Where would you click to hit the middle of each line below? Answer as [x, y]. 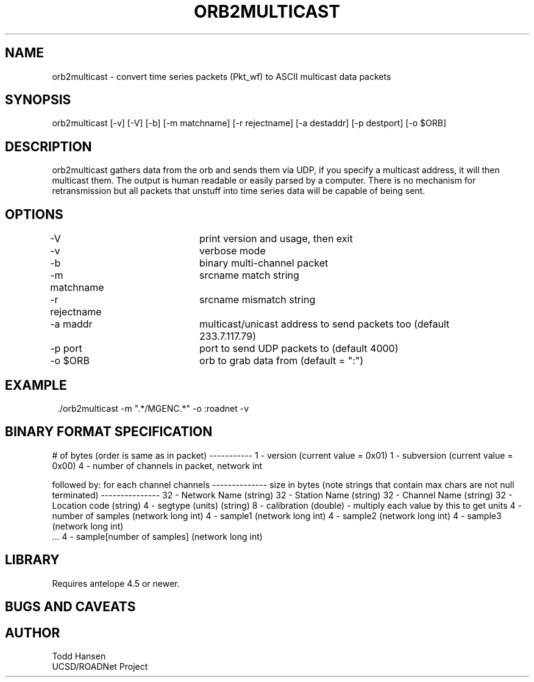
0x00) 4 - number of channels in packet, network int [157, 465]
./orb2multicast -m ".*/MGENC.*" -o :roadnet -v [153, 408]
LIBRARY [32, 560]
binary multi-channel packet [264, 263]
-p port [66, 349]
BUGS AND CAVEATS [70, 607]
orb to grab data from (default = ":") [282, 361]
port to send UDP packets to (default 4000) [299, 349]
